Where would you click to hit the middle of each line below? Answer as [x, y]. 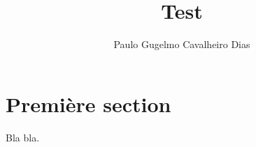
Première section [88, 103]
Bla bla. [23, 137]
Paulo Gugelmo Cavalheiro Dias [182, 44]
